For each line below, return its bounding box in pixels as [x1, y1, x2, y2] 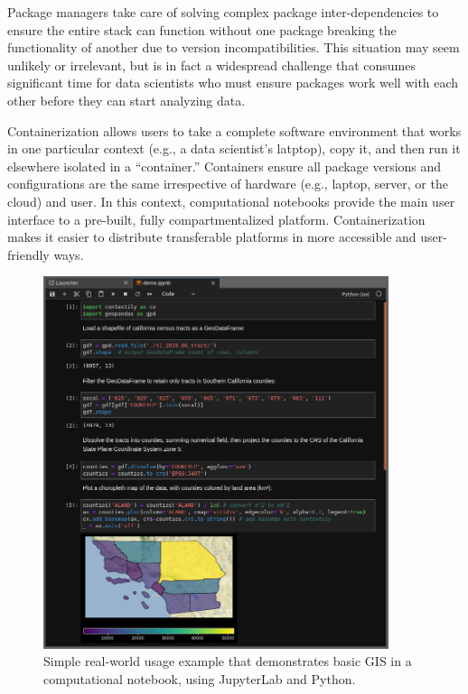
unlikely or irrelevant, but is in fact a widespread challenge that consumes [7, 55, 416, 74]
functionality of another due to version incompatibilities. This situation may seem [7, 38, 460, 57]
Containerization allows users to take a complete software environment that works [7, 121, 462, 140]
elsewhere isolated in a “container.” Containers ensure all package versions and [7, 156, 442, 175]
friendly [7, 245, 50, 264]
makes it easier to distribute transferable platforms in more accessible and [7, 227, 417, 246]
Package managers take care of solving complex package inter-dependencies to [7, 3, 439, 21]
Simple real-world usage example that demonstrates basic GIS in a [43, 652, 412, 671]
